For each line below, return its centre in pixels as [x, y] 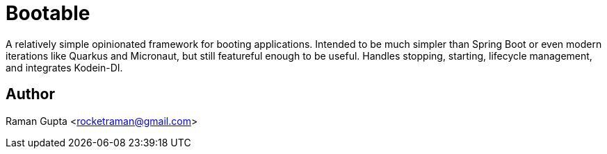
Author [30, 94]
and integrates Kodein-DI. [64, 67]
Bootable [48, 13]
